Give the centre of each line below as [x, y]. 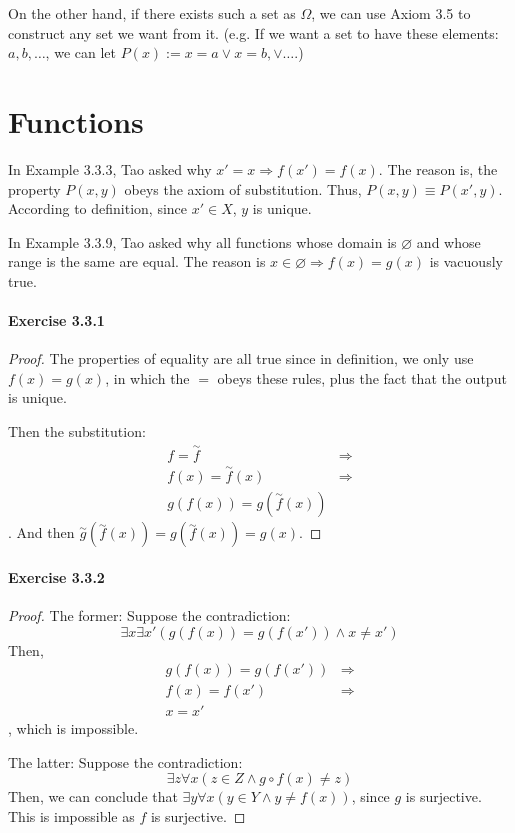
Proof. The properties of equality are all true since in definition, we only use [241, 358]
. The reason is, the [438, 168]
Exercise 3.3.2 [56, 576]
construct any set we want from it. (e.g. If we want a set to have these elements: [253, 32]
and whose [448, 241]
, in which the [147, 377]
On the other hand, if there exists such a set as [152, 13]
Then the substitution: [77, 431]
